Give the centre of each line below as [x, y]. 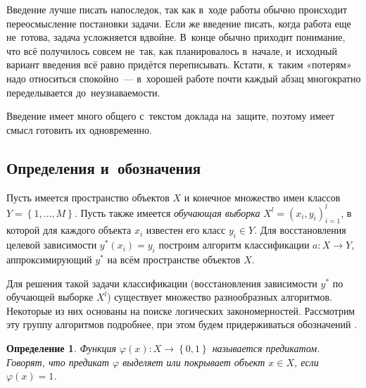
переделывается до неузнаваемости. [83, 92]
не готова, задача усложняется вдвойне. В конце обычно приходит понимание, [176, 37]
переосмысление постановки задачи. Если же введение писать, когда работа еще [179, 23]
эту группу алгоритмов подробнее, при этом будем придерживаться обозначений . [182, 324]
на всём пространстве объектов [174, 259]
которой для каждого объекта [69, 230]
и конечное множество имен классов [262, 197]
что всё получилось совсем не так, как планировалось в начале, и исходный [172, 50]
